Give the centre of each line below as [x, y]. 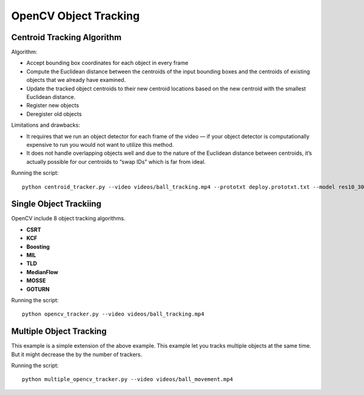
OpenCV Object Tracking [76, 16]
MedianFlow [42, 272]
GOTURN [38, 289]
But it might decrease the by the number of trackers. [77, 354]
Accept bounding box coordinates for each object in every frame [107, 63]
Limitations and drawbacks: [45, 125]
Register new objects [53, 106]
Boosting [38, 246]
